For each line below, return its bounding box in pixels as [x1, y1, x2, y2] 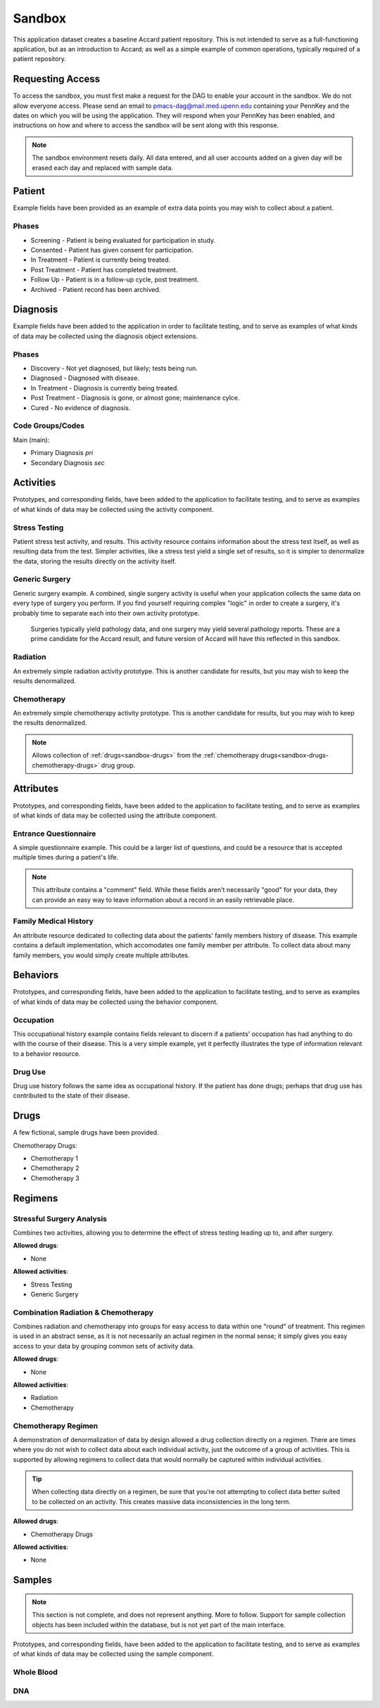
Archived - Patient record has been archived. [30, 285, 161, 293]
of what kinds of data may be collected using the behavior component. [13, 998, 218, 1006]
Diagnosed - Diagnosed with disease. [30, 374, 140, 383]
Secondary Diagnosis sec [30, 458, 105, 467]
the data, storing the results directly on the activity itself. [13, 556, 177, 566]
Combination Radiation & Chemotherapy [13, 1307, 154, 1317]
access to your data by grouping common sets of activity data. [13, 1341, 195, 1350]
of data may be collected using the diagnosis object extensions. [13, 331, 198, 340]
